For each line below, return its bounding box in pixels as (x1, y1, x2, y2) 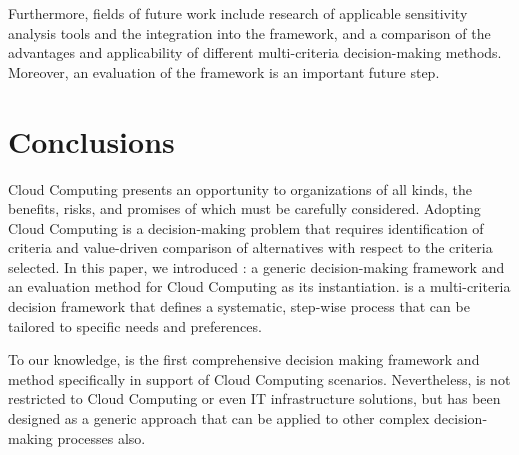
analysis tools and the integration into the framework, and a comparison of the (8, 22, 491, 43)
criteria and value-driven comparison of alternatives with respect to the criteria (8, 237, 493, 258)
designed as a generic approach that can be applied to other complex (8, 408, 430, 429)
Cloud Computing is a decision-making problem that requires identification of (8, 217, 484, 238)
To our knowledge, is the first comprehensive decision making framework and (8, 349, 480, 370)
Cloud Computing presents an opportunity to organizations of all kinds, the (8, 178, 473, 199)
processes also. (57, 427, 146, 448)
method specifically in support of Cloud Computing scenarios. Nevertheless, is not (8, 368, 511, 389)
